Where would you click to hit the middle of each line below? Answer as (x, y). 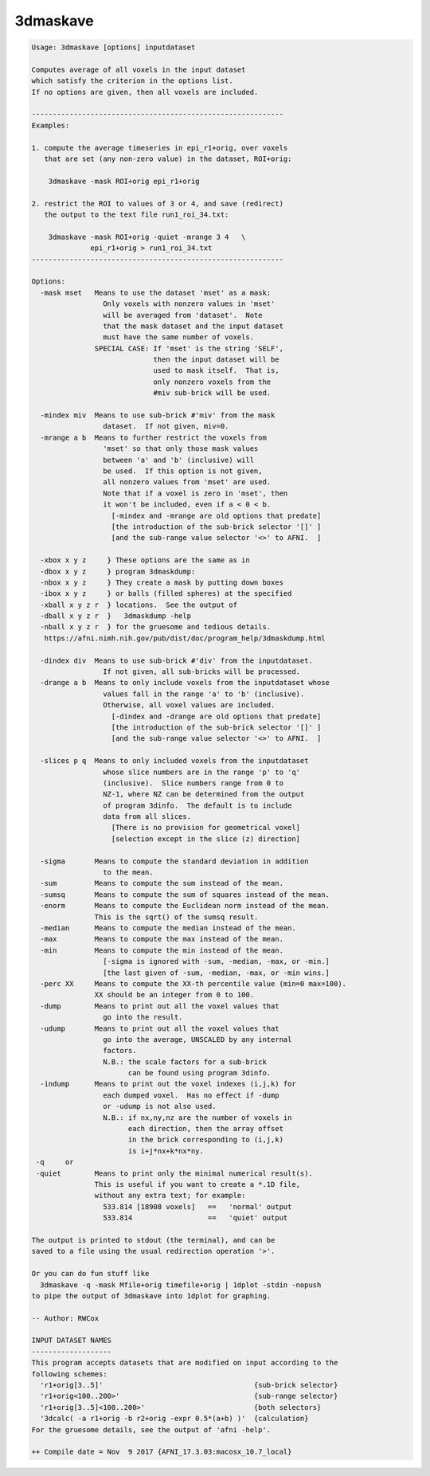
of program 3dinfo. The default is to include (197, 805)
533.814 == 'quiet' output (195, 1218)
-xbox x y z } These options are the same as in (145, 560)
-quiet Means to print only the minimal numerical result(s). (175, 1173)
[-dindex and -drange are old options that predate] (216, 716)
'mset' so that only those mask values (180, 449)
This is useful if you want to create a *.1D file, (197, 1184)
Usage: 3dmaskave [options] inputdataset (113, 47)
